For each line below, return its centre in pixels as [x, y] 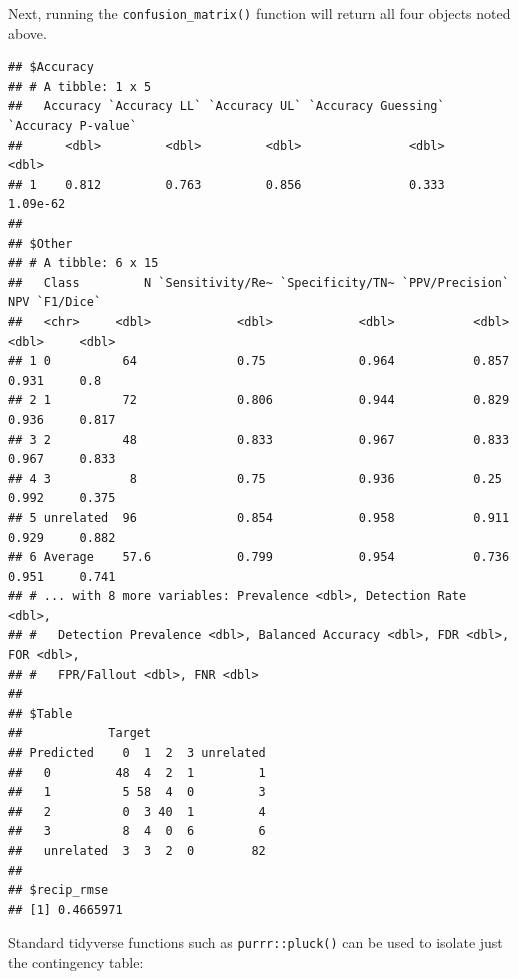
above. [27, 32]
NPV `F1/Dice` [55, 302]
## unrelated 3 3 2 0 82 [137, 851]
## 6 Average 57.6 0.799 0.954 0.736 [259, 557]
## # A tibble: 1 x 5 [80, 86]
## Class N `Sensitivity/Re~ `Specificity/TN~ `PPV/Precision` [259, 282]
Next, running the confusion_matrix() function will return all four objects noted [259, 13]
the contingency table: [76, 962]
